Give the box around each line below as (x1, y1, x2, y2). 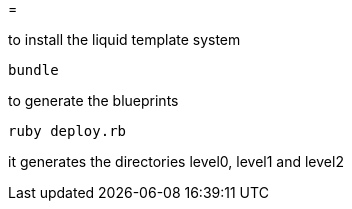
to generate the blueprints (8, 92, 179, 109)
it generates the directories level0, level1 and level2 (8, 153, 344, 170)
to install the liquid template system (8, 31, 241, 48)
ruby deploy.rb (8, 123, 127, 139)
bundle (8, 62, 59, 78)
